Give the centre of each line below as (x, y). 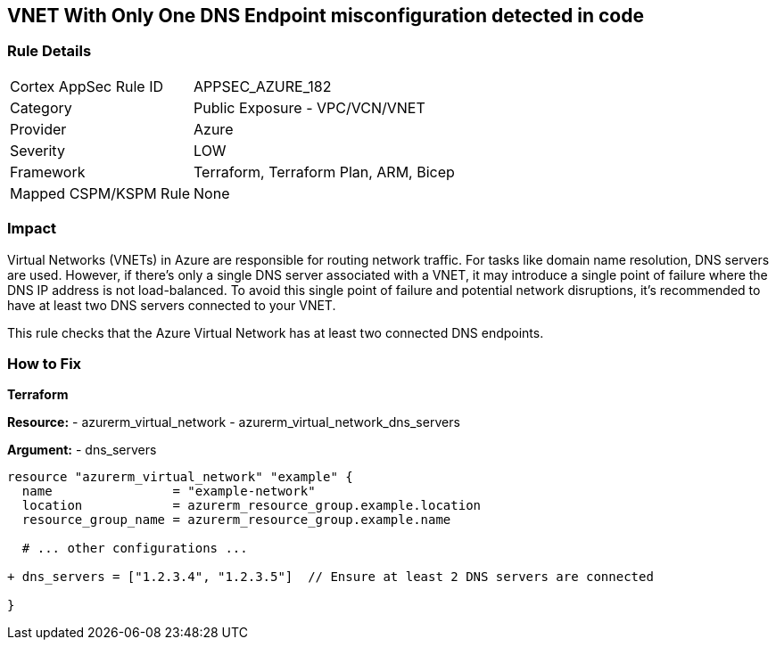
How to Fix (45, 363)
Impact (32, 229)
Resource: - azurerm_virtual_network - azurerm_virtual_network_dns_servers (234, 422)
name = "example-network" (169, 491)
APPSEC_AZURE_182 (263, 86)
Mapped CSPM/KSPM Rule (100, 193)
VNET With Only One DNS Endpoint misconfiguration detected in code (326, 16)
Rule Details (50, 51)
